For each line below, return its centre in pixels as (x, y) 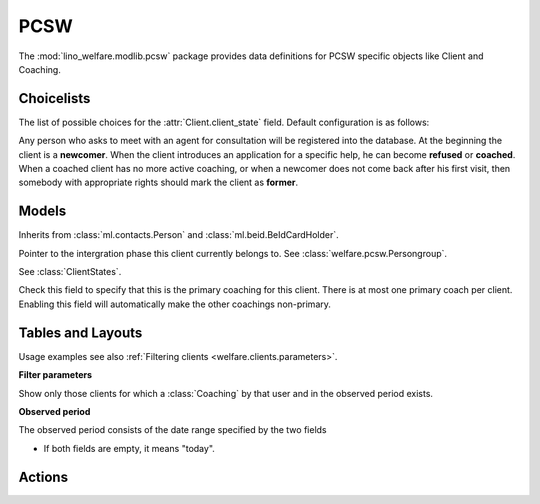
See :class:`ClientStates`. (70, 272)
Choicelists (54, 98)
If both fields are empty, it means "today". (129, 448)
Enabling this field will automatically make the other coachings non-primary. (175, 304)
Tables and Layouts (80, 332)
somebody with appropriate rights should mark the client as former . (158, 182)
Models (42, 211)
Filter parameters (55, 375)
